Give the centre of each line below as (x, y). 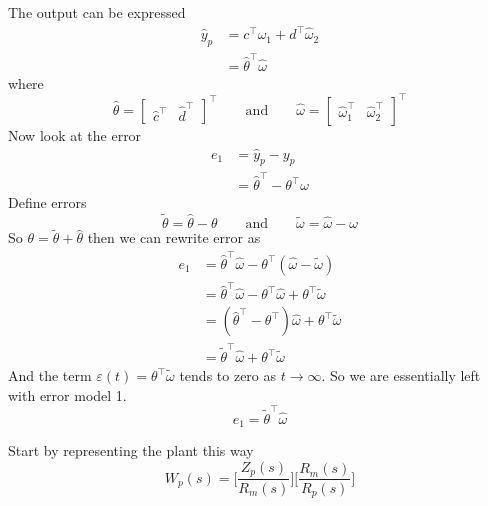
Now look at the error (75, 134)
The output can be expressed (97, 12)
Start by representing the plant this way (131, 450)
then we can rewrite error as (174, 237)
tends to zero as (228, 375)
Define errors (47, 202)
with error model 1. (67, 394)
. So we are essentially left (401, 375)
